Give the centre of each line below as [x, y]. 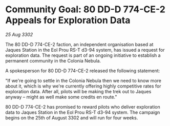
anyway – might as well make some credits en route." [61, 97]
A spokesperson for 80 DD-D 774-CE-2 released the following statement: [83, 71]
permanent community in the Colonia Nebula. [53, 60]
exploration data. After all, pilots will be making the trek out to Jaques [78, 91]
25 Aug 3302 [19, 34]
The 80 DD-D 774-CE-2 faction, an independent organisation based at [79, 44]
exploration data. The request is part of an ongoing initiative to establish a [83, 55]
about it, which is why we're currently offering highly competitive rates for [83, 86]
